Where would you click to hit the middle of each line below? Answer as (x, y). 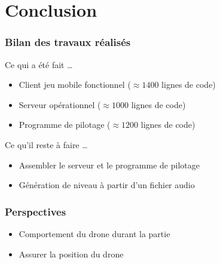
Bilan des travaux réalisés (68, 42)
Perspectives (36, 211)
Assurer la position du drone (71, 254)
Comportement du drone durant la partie (94, 233)
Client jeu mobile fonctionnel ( (75, 85)
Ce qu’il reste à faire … (46, 144)
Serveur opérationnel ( (60, 104)
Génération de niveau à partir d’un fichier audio (107, 185)
